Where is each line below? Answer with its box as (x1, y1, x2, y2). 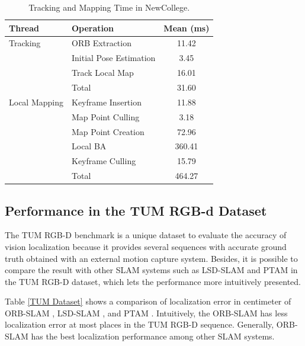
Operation (72, 21, 114, 34)
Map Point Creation (72, 125, 145, 137)
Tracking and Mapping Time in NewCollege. (28, 1, 190, 13)
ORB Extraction (72, 37, 131, 49)
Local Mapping (9, 95, 63, 108)
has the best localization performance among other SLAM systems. (31, 330, 275, 342)
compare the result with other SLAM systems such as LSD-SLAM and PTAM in (5, 264, 298, 276)
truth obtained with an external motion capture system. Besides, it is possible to (5, 252, 298, 264)
